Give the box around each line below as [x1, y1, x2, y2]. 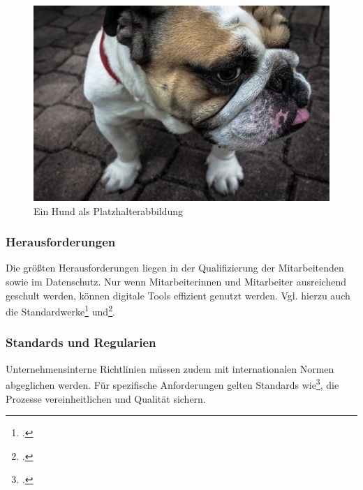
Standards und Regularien [6, 334, 156, 351]
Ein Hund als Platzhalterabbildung [34, 203, 184, 218]
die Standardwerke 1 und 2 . [6, 302, 115, 318]
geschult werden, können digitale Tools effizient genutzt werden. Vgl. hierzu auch [6, 288, 350, 302]
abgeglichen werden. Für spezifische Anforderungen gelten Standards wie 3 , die [6, 376, 339, 392]
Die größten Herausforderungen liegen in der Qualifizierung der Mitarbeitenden [6, 260, 344, 275]
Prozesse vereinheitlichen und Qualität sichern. [6, 391, 206, 406]
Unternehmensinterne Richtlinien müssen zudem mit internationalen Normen [6, 361, 334, 376]
